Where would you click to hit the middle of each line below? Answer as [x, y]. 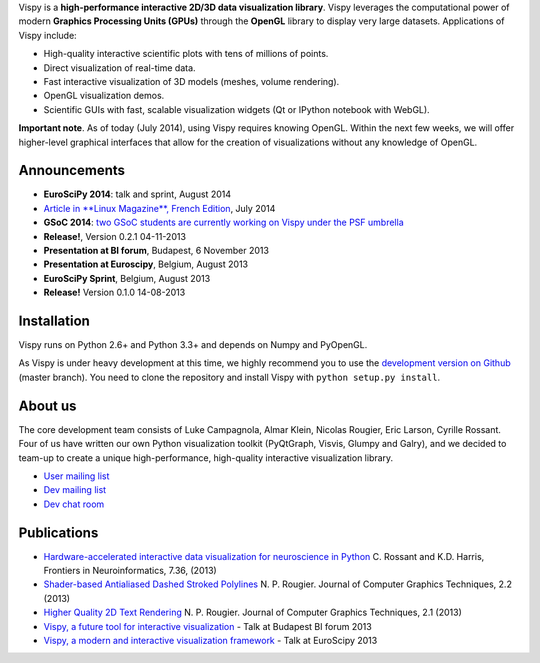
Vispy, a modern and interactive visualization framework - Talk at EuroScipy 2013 [210, 640]
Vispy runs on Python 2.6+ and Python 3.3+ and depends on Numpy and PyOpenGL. [193, 345]
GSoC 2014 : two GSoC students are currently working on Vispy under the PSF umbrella [223, 222]
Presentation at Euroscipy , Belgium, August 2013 [146, 264]
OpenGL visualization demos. [104, 96]
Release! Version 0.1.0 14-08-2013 [114, 292]
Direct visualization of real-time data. [119, 67]
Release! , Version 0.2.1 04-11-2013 [115, 236]
